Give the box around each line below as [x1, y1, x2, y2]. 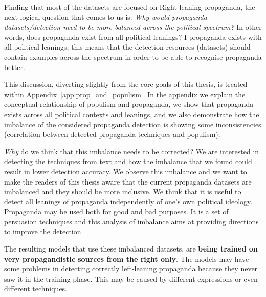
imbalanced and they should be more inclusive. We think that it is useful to [4, 186, 241, 197]
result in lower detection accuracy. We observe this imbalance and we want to [4, 166, 247, 176]
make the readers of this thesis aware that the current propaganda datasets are [4, 176, 252, 187]
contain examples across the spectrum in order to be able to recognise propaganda [4, 51, 262, 62]
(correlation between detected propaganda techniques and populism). [4, 129, 220, 140]
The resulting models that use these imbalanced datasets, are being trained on [4, 243, 258, 254]
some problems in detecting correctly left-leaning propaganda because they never [4, 263, 258, 274]
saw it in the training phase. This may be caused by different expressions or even [4, 273, 258, 284]
